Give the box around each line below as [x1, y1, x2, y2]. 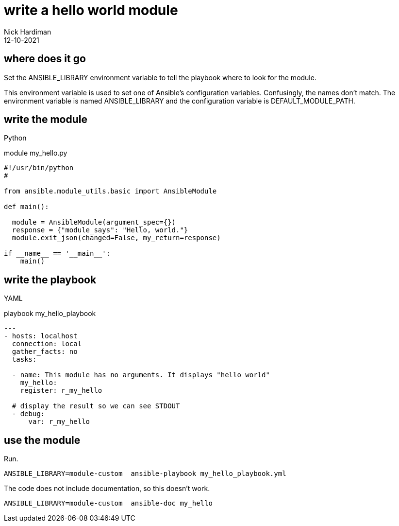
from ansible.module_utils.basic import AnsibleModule [4, 187, 217, 195]
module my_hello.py [4, 149, 67, 158]
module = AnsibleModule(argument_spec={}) [12, 218, 176, 227]
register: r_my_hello [20, 386, 102, 395]
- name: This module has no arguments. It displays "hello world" [12, 371, 270, 379]
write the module [4, 113, 88, 126]
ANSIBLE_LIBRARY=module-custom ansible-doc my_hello [4, 499, 213, 508]
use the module [4, 434, 81, 446]
